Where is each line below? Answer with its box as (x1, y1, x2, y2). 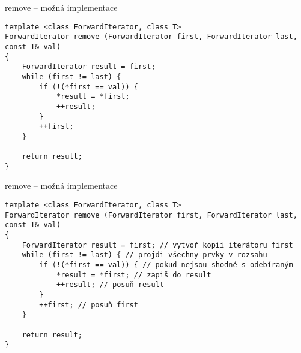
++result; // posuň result (56, 280, 164, 289)
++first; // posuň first (39, 300, 138, 309)
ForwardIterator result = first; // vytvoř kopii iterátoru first (22, 240, 293, 249)
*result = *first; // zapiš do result (56, 270, 211, 279)
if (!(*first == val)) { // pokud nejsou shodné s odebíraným (39, 260, 293, 269)
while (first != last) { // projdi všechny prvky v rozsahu (22, 251, 267, 260)
